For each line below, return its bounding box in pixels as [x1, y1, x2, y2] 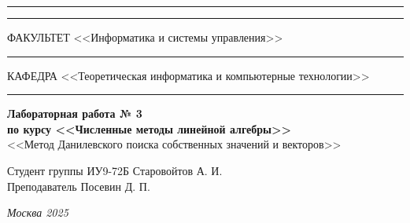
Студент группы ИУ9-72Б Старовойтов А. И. [7, 162, 223, 178]
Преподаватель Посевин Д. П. [7, 177, 150, 194]
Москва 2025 [7, 204, 68, 221]
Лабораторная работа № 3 [7, 105, 142, 122]
